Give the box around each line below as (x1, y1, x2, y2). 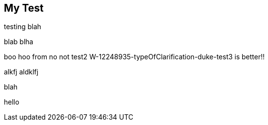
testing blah (4, 22, 41, 31)
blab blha (4, 37, 33, 46)
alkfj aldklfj (4, 68, 38, 76)
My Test (4, 2, 44, 14)
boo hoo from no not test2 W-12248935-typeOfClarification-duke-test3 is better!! (4, 53, 265, 61)
